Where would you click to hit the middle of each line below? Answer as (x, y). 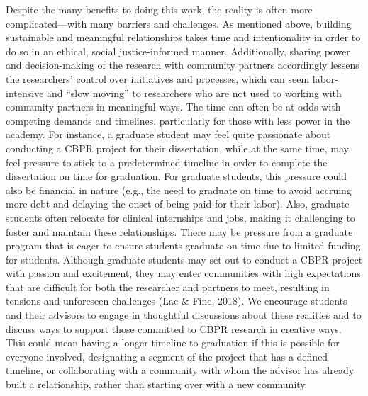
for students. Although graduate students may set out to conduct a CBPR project (184, 259)
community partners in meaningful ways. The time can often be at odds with (173, 107)
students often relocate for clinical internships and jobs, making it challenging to (180, 217)
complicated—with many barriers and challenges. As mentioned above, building (179, 23)
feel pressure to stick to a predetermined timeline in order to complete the (167, 162)
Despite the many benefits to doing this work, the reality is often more (159, 9)
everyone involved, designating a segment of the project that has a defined (167, 356)
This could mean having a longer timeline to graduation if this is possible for (173, 343)
